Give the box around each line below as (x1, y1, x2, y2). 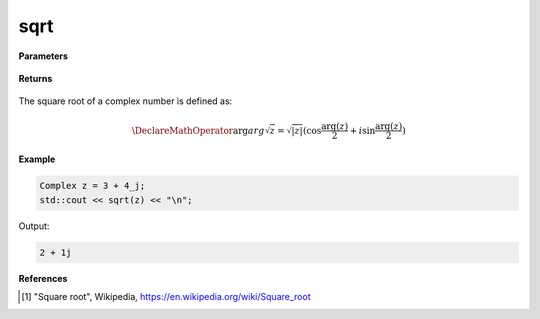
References (18, 272, 68, 284)
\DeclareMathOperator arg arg (131, 125, 265, 136)
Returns (18, 72, 53, 84)
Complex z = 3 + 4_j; (39, 180, 146, 192)
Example (18, 153, 56, 165)
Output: (18, 220, 50, 232)
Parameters (18, 50, 69, 62)
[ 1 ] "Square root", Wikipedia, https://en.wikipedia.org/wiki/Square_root (21, 291, 311, 303)
